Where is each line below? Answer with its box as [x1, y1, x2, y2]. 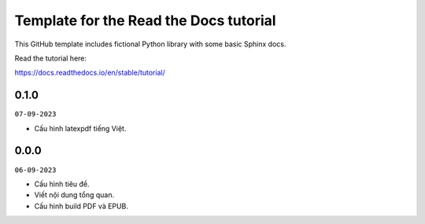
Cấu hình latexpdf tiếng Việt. [34, 123, 127, 133]
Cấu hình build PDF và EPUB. [34, 201, 129, 211]
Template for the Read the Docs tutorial [14, 12, 276, 29]
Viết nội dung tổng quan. [34, 190, 115, 200]
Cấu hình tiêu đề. [34, 179, 90, 189]
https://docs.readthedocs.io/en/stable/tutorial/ [14, 68, 165, 78]
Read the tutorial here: [14, 53, 87, 63]
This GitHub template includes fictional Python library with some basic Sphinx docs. [14, 39, 286, 49]
